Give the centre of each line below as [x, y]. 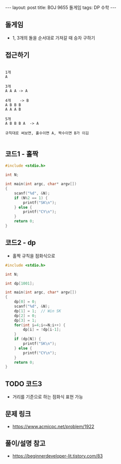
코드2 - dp [21, 243]
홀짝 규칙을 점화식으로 [34, 256]
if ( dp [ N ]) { [28, 339]
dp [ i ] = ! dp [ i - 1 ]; [42, 330]
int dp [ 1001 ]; [20, 283]
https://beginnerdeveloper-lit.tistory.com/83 [58, 456]
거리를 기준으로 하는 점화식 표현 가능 [48, 397]
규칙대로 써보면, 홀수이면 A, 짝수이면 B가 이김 [47, 133]
